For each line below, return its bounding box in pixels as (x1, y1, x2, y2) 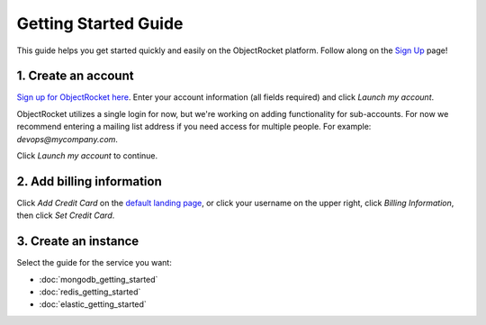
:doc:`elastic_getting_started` (39, 299, 148, 310)
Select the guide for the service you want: (16, 257, 173, 268)
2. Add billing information (16, 174, 162, 189)
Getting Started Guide (16, 14, 184, 33)
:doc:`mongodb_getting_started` (39, 274, 158, 284)
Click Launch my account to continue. (16, 150, 158, 161)
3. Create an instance (16, 234, 139, 249)
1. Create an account (16, 68, 134, 84)
